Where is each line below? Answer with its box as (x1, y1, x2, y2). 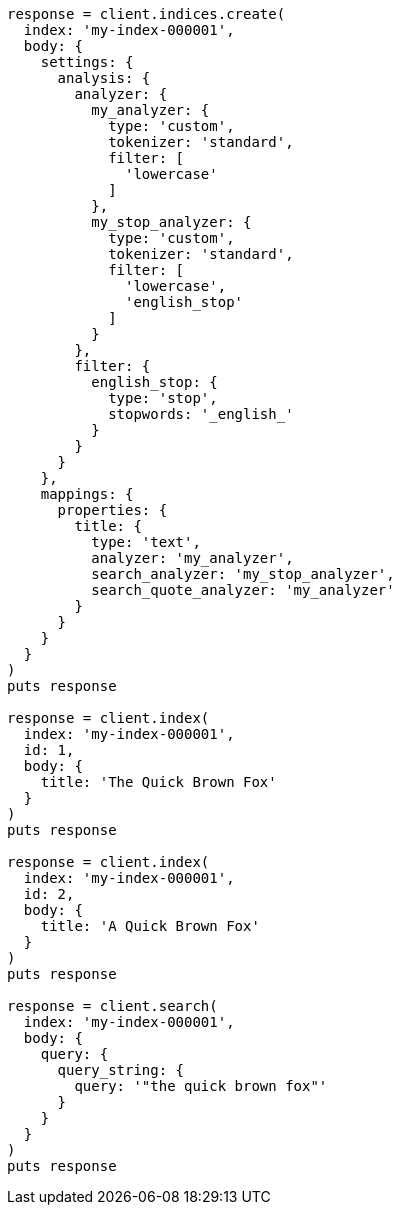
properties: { (57, 502, 168, 518)
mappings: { (40, 486, 134, 502)
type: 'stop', (108, 390, 218, 406)
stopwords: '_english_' (108, 406, 294, 422)
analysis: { (57, 70, 151, 86)
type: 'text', (91, 534, 201, 550)
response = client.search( (7, 998, 218, 1014)
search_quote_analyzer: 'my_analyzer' (91, 582, 395, 598)
